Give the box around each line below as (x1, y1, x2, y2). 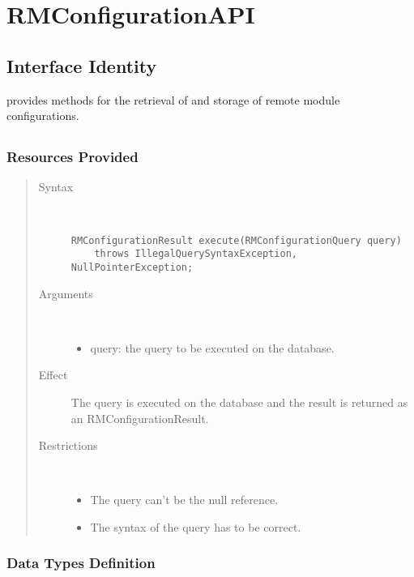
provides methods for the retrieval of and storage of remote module (6, 91, 340, 108)
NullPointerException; (70, 261, 194, 273)
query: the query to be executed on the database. (90, 339, 335, 356)
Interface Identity (6, 53, 157, 78)
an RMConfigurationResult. (70, 409, 209, 426)
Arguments (38, 284, 93, 301)
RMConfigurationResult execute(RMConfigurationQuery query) (70, 234, 402, 246)
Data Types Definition (6, 553, 156, 573)
